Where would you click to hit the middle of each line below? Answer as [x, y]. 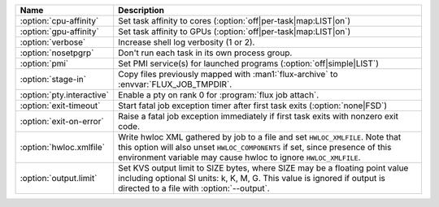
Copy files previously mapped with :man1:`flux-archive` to [228, 74]
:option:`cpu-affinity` [59, 21]
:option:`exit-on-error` [62, 121]
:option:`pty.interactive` [65, 95]
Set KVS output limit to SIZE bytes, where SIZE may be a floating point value [263, 168]
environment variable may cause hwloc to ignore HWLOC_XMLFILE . [239, 157]
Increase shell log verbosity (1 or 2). [187, 42]
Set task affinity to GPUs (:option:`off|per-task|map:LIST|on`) [235, 31]
